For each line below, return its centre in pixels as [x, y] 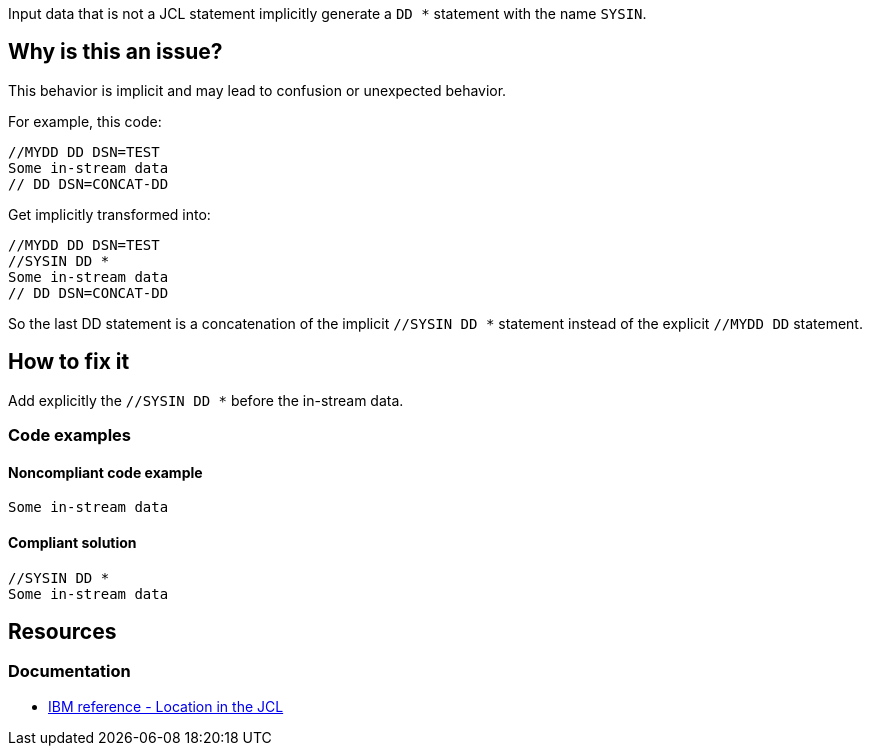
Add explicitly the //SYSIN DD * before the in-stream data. [206, 400]
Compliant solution [72, 542]
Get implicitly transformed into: [109, 214]
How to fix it [69, 362]
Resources [62, 631]
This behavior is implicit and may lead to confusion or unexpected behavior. [257, 90]
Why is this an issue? [115, 52]
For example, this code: [85, 121]
